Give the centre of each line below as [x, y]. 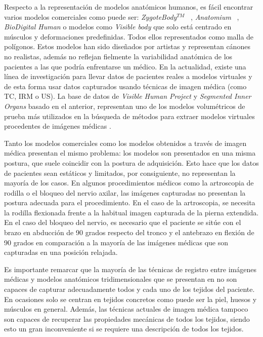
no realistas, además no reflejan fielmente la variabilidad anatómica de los [118, 56]
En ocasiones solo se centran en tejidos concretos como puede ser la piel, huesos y [130, 299]
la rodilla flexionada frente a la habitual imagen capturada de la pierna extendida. [131, 212]
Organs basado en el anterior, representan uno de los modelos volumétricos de [125, 106]
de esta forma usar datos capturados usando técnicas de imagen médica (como [125, 86]
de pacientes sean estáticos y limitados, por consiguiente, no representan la [120, 173]
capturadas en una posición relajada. [61, 252]
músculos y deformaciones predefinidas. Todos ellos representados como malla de [129, 36]
